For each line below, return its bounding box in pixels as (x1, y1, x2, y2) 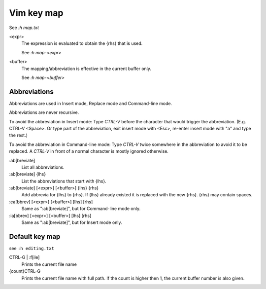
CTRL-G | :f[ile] (9, 254, 40, 260)
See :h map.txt (9, 25, 39, 31)
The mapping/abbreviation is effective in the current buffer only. (21, 66, 152, 72)
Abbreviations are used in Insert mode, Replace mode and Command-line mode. (9, 100, 172, 106)
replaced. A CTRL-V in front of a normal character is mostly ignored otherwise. (9, 148, 168, 154)
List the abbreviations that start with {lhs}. (21, 178, 107, 184)
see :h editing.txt (9, 245, 54, 251)
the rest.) (9, 132, 28, 138)
